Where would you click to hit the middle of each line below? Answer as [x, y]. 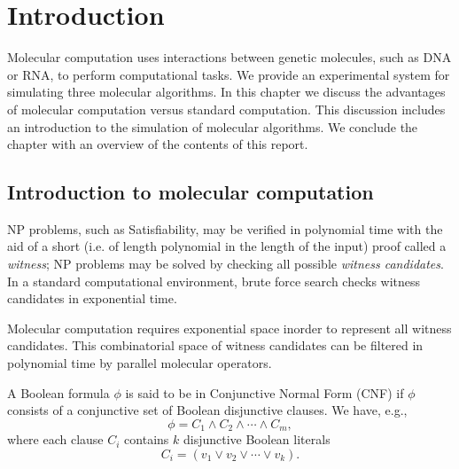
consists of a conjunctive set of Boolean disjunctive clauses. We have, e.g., [207, 410]
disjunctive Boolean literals [257, 439]
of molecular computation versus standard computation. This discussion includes [226, 109]
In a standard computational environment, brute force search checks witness [214, 281]
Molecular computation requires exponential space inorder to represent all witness [229, 328]
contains [147, 439]
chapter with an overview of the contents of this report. [158, 144]
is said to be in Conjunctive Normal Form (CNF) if [265, 392]
